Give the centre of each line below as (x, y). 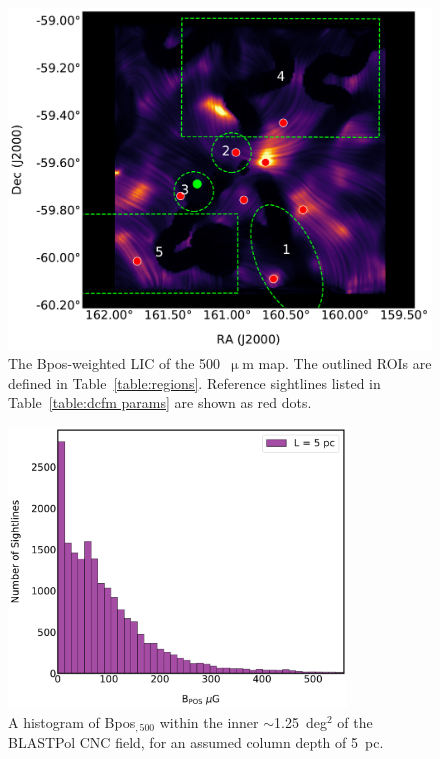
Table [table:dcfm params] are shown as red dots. (160, 402)
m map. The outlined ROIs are (337, 363)
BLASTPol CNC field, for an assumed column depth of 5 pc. (196, 742)
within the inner (209, 721)
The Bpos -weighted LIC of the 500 (114, 363)
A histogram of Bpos (72, 721)
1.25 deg (300, 721)
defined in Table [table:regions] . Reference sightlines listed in (194, 382)
